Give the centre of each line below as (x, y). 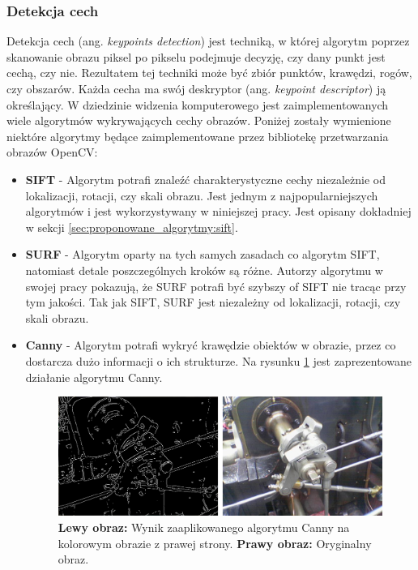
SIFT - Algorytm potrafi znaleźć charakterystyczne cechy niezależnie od (205, 179)
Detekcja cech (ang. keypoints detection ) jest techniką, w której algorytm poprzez (208, 41)
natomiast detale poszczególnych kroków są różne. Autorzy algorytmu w (204, 270)
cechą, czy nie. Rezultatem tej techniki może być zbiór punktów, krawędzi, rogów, (209, 73)
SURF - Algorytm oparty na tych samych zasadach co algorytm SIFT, (203, 254)
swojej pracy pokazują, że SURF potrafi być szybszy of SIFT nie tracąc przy (216, 286)
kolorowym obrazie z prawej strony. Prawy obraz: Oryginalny (215, 543)
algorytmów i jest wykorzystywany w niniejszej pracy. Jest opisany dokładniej (218, 211)
